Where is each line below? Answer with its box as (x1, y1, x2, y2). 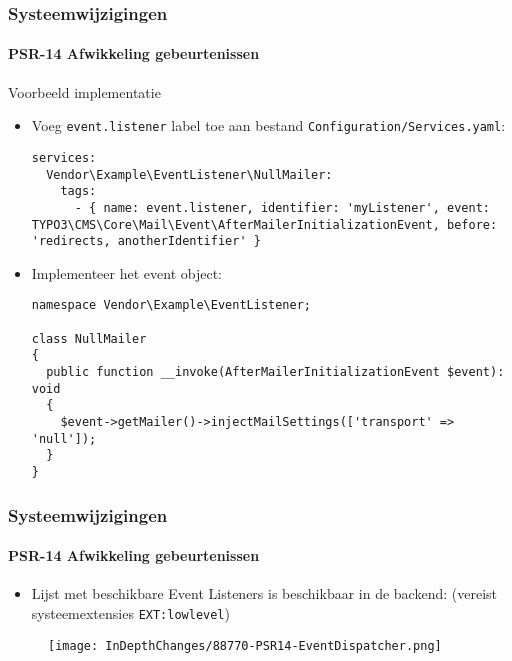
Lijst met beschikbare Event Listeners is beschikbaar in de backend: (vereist (31, 583, 497, 604)
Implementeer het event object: (31, 262, 222, 283)
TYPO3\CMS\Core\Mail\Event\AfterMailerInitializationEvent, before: (31, 217, 498, 232)
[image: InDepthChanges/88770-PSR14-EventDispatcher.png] (48, 638, 442, 653)
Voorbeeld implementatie (8, 81, 161, 102)
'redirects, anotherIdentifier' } (31, 234, 261, 249)
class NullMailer (31, 331, 147, 346)
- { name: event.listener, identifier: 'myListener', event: (74, 200, 490, 215)
